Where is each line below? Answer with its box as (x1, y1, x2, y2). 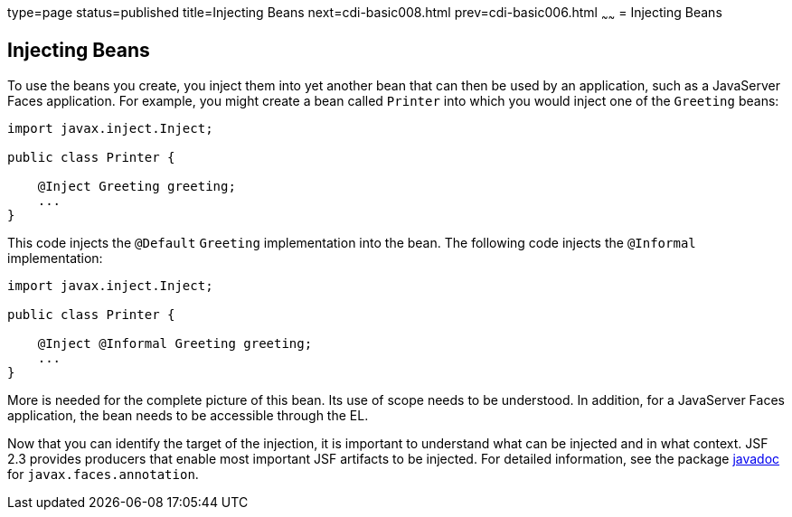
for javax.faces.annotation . (7, 465, 199, 482)
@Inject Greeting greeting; (37, 178, 236, 193)
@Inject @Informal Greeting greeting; (37, 335, 313, 351)
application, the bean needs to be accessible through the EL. (7, 407, 369, 423)
